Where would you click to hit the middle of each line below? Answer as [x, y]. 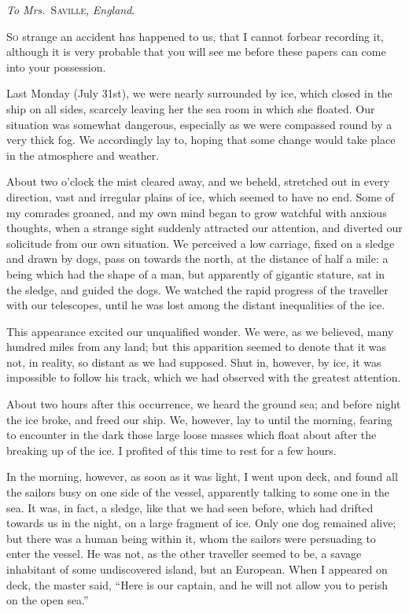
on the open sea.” [48, 600]
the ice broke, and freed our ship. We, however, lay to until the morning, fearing [199, 419]
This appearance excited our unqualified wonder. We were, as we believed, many [200, 331]
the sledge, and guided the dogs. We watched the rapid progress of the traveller [197, 289]
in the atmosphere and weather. [83, 155]
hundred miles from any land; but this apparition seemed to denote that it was [197, 347]
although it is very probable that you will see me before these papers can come [196, 52]
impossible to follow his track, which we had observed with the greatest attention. [204, 377]
